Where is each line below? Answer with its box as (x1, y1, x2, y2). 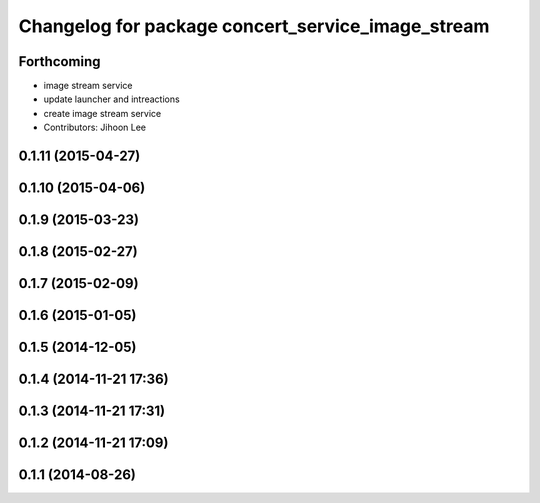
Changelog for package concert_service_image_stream (18, 15, 490, 37)
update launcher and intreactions (43, 93, 180, 105)
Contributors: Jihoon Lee (43, 121, 147, 134)
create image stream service (43, 107, 162, 119)
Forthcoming (18, 53, 101, 70)
